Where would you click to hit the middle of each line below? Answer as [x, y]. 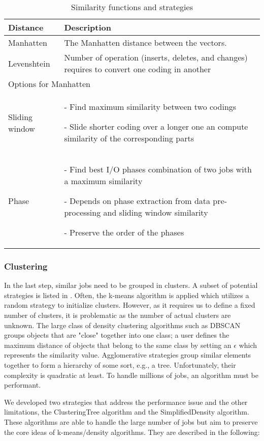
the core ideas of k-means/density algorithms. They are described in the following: [132, 432]
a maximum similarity [103, 181]
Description [88, 27]
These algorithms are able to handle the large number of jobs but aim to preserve [131, 421]
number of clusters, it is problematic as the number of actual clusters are [118, 315]
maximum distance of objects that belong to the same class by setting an [118, 345]
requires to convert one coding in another [138, 69]
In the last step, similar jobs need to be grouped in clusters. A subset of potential [131, 285]
